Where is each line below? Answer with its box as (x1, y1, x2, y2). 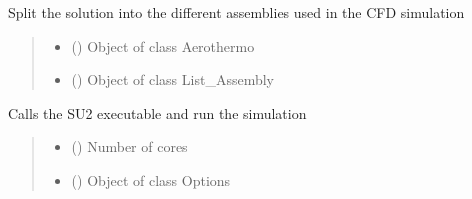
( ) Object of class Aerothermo (71, 35, 255, 56)
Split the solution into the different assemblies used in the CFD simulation (8, 2, 465, 22)
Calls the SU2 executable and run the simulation (8, 102, 307, 123)
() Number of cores (71, 136, 188, 157)
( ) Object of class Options (71, 169, 231, 190)
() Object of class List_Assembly (71, 69, 274, 90)
